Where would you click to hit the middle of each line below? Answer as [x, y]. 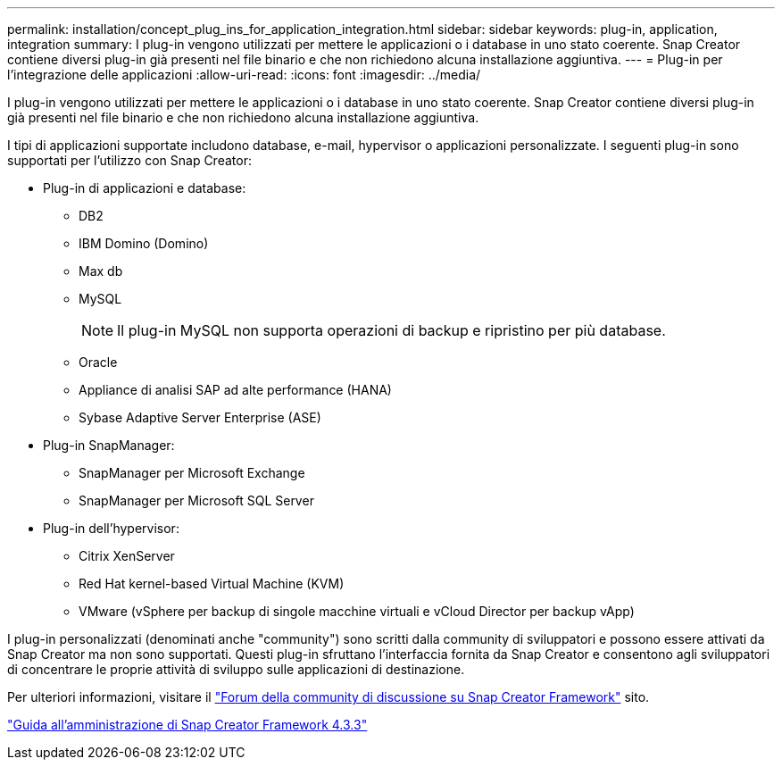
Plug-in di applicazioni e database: [145, 188]
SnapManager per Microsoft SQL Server [196, 500]
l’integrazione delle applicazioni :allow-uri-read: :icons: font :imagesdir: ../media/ [244, 75]
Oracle [98, 362]
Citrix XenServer [127, 556]
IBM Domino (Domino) [144, 243]
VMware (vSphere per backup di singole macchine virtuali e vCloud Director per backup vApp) [357, 611]
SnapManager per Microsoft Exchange [192, 473]
